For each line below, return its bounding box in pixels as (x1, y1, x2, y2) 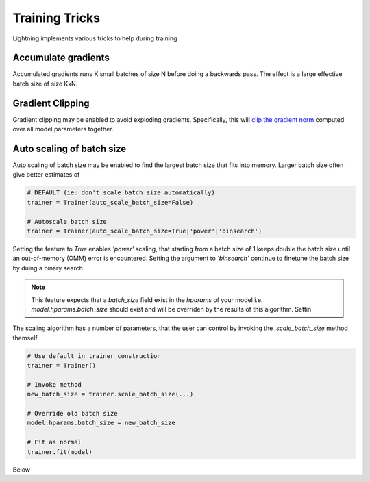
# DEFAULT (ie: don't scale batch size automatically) (27, 189, 215, 196)
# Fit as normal (27, 438, 82, 446)
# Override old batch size (27, 409, 118, 418)
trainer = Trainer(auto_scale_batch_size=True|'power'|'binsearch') (27, 227, 262, 235)
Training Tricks (12, 10, 101, 25)
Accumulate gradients (12, 52, 110, 64)
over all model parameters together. (12, 125, 114, 134)
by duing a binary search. (12, 264, 85, 272)
